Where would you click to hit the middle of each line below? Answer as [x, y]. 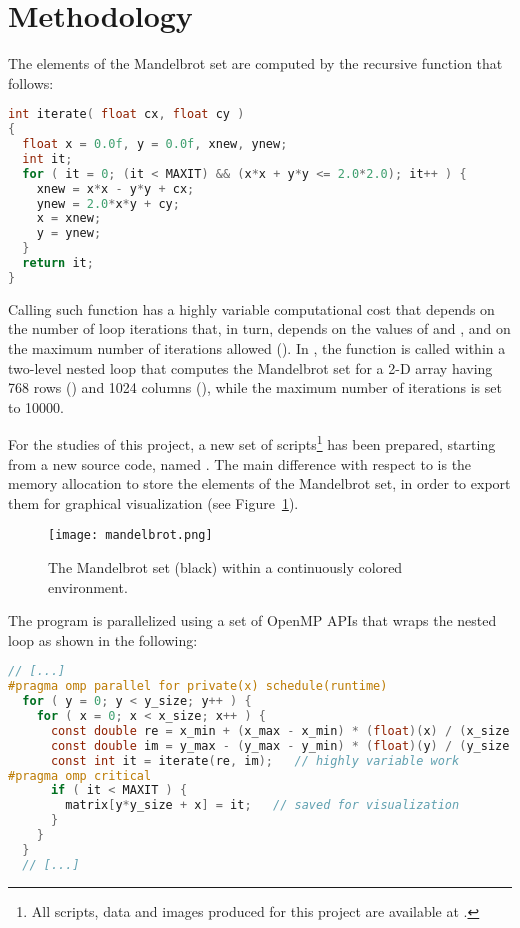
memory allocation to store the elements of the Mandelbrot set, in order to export [259, 483]
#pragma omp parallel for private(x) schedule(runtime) [198, 686]
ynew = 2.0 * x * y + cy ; [108, 203]
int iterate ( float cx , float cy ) [126, 114]
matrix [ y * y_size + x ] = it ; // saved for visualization [262, 805]
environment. [88, 586]
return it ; [58, 263]
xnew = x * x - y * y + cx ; [115, 188]
